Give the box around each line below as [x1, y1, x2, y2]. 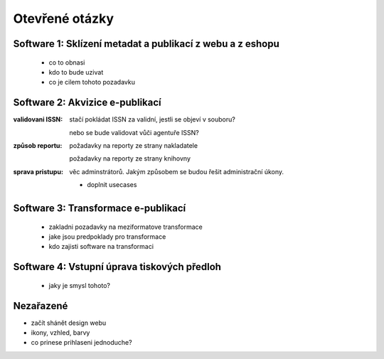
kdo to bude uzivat [48, 68, 104, 76]
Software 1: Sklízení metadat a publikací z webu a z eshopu [13, 38, 280, 50]
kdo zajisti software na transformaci [48, 242, 154, 251]
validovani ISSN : [13, 115, 63, 124]
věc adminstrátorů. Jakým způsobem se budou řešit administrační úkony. [69, 167, 284, 176]
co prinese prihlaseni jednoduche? [31, 338, 132, 347]
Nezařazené [13, 299, 68, 312]
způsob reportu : [13, 141, 63, 150]
